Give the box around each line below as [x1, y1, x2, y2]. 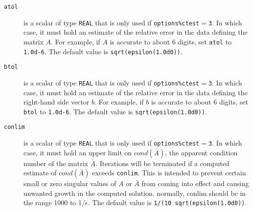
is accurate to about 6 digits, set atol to [110, 36, 232, 46]
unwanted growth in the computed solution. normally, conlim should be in [23, 188, 246, 198]
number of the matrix [23, 158, 88, 168]
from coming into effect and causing [141, 178, 249, 189]
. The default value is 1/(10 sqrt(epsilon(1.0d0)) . [88, 197, 247, 208]
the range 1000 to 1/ [23, 197, 86, 208]
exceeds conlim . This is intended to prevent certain [92, 168, 246, 178]
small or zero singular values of [23, 178, 116, 189]
